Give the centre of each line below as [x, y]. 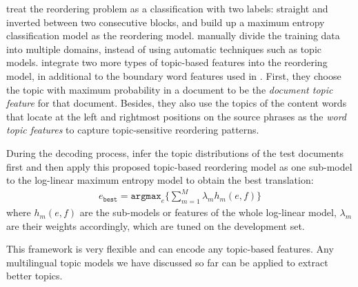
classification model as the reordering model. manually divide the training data [173, 35]
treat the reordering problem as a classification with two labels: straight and [167, 8]
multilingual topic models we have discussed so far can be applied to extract [167, 262]
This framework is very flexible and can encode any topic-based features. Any [170, 249]
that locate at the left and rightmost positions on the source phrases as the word [176, 116]
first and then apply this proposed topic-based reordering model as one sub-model [179, 166]
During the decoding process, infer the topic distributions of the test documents [175, 152]
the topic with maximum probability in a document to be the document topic [170, 89]
